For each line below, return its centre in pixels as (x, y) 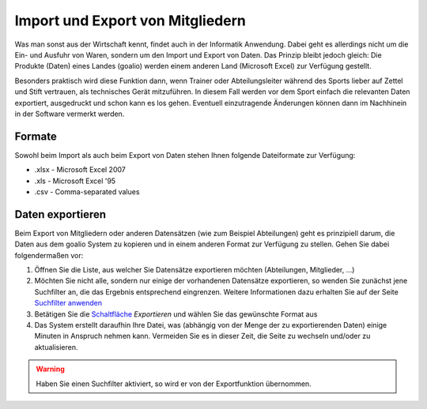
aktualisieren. (56, 347)
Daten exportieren (60, 214)
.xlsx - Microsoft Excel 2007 (80, 170)
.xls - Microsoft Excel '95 (75, 181)
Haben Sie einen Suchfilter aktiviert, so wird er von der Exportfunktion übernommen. (174, 384)
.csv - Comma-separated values (87, 191)
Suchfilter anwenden (68, 303)
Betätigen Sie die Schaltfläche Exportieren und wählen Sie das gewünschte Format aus (176, 314)
